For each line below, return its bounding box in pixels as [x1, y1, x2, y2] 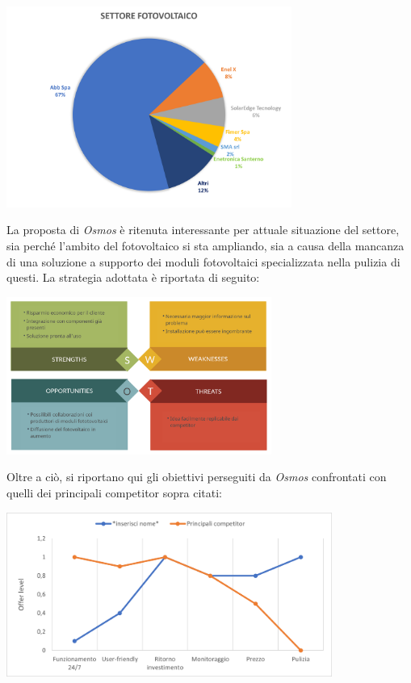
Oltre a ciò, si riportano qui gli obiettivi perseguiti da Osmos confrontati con [6, 468, 387, 485]
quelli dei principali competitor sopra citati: [6, 484, 223, 501]
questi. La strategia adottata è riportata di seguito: [6, 269, 260, 286]
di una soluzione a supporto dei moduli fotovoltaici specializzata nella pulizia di [6, 253, 401, 270]
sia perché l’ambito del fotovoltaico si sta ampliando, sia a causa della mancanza [6, 237, 405, 254]
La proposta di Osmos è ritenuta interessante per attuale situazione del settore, [6, 221, 400, 238]
